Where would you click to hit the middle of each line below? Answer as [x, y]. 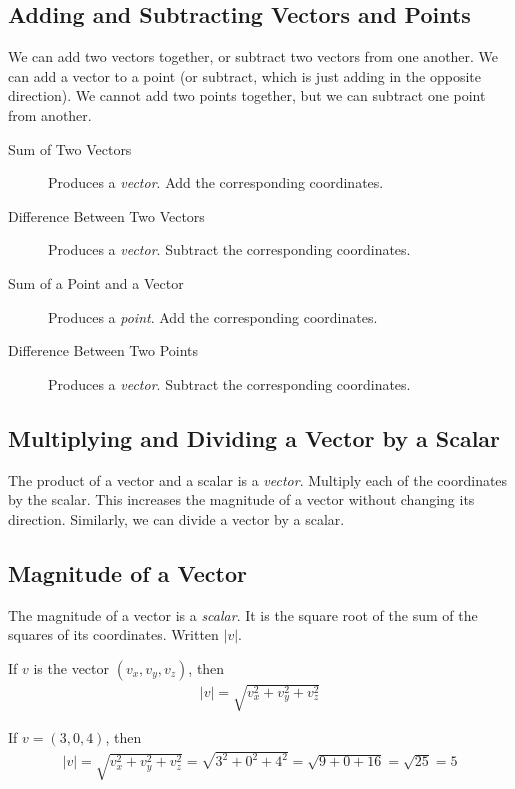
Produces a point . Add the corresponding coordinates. [213, 316]
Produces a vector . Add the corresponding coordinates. [216, 182]
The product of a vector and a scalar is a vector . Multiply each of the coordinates [258, 479]
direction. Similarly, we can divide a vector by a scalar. [176, 518]
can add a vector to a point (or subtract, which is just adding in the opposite [244, 75]
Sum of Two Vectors [70, 148]
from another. [50, 114]
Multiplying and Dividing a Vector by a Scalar [254, 437]
